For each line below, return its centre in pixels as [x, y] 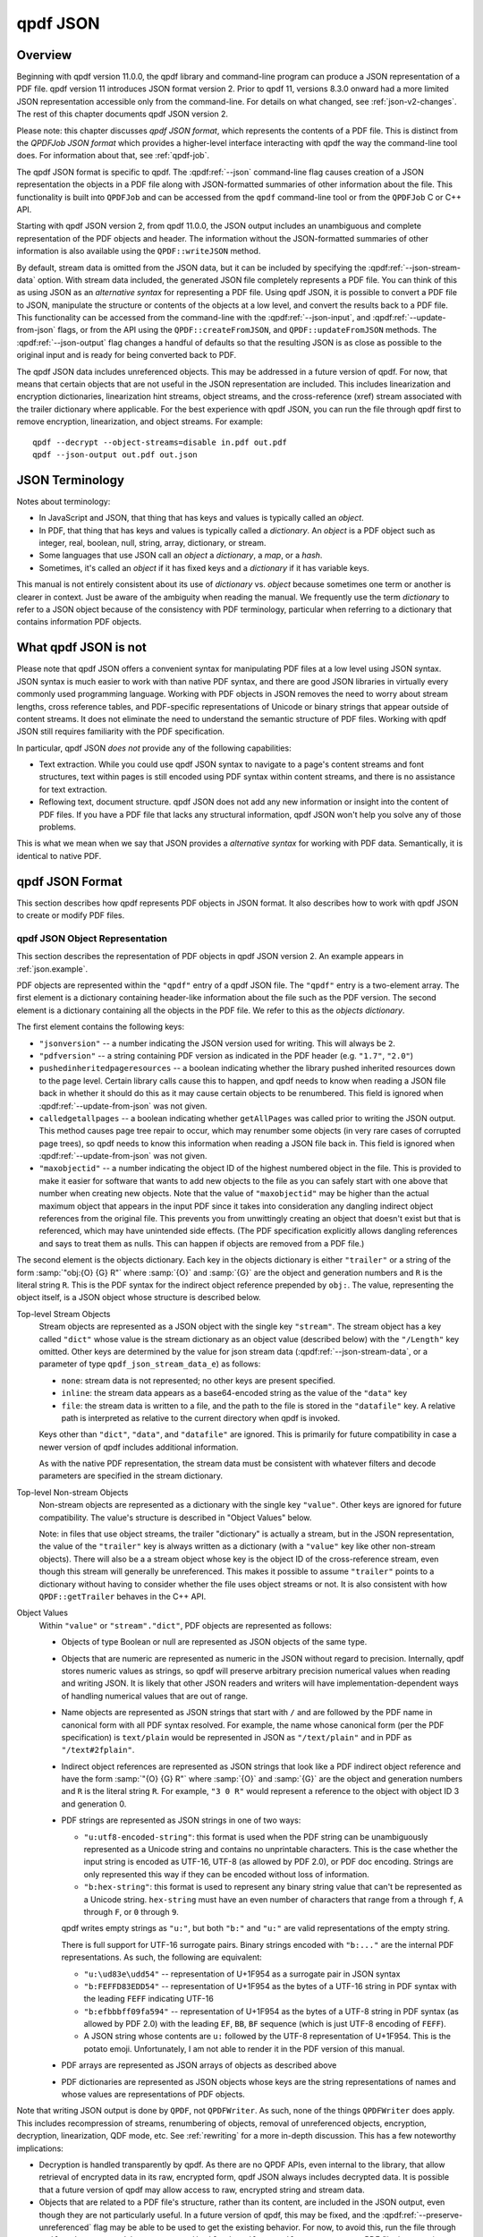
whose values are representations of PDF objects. [153, 2095]
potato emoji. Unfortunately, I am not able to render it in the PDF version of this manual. [244, 2048]
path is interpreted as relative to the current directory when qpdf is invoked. [201, 1417]
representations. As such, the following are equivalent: [162, 1957]
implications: [40, 2148]
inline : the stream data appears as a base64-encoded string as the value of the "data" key [234, 1393]
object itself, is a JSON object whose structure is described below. [139, 1297]
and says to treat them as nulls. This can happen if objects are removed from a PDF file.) [202, 1243]
